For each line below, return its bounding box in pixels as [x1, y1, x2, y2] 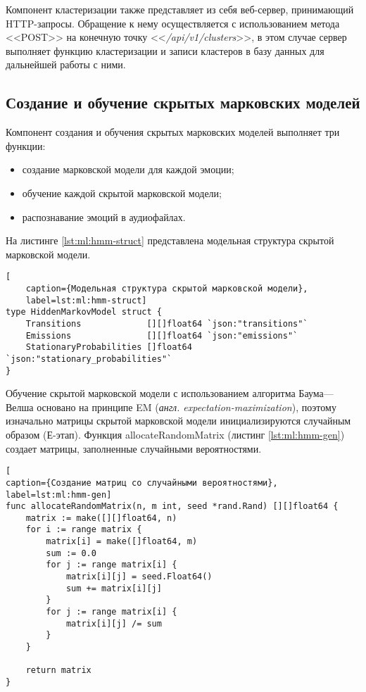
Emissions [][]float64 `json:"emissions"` [25, 330, 298, 341]
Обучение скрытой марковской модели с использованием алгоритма [6, 386, 296, 401]
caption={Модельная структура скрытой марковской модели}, [25, 283, 308, 294]
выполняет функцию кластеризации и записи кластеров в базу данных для [6, 43, 324, 58]
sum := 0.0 [46, 548, 96, 558]
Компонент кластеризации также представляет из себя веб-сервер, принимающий [6, 2, 354, 16]
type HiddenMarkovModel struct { [6, 307, 162, 317]
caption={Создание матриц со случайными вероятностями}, [6, 477, 278, 488]
